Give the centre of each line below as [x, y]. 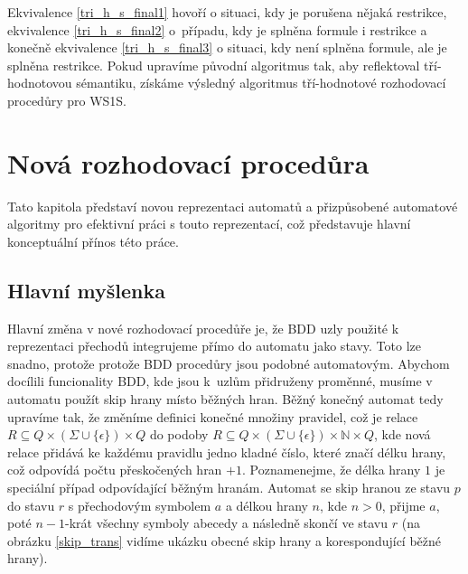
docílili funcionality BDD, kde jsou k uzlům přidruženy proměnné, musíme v [220, 381]
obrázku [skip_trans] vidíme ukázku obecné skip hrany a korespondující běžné [225, 540]
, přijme [403, 505]
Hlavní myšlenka [86, 290]
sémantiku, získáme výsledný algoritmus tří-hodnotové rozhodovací [261, 83]
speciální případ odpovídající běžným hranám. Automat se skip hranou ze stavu [229, 488]
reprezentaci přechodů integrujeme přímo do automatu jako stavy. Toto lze [214, 346]
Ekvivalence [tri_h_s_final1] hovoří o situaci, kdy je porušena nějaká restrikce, [227, 12]
